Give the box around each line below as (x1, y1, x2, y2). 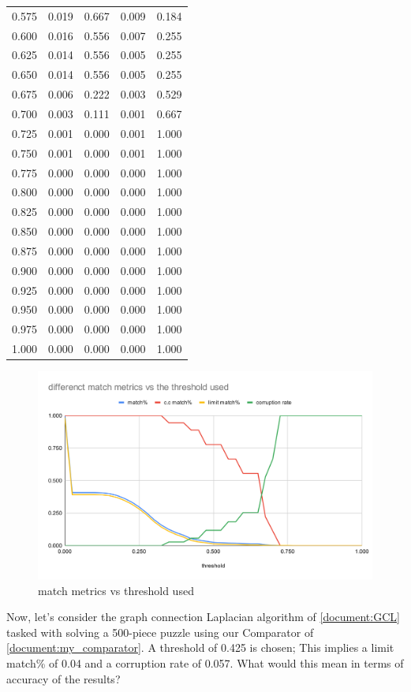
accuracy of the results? (6, 670, 121, 686)
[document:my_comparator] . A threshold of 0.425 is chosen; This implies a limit (6, 639, 394, 656)
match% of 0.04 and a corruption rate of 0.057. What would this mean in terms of (6, 654, 404, 671)
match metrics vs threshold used (38, 582, 194, 598)
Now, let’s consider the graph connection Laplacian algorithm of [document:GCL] (6, 608, 400, 625)
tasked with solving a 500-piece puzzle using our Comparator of (6, 623, 314, 640)
